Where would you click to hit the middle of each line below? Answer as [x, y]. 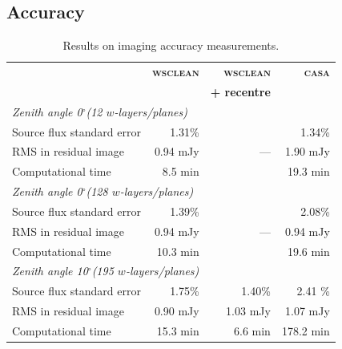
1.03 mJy [248, 311]
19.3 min [308, 171]
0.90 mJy [177, 311]
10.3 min [178, 251]
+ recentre [240, 91]
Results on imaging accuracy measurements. [171, 45]
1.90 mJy [307, 151]
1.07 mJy [307, 311]
